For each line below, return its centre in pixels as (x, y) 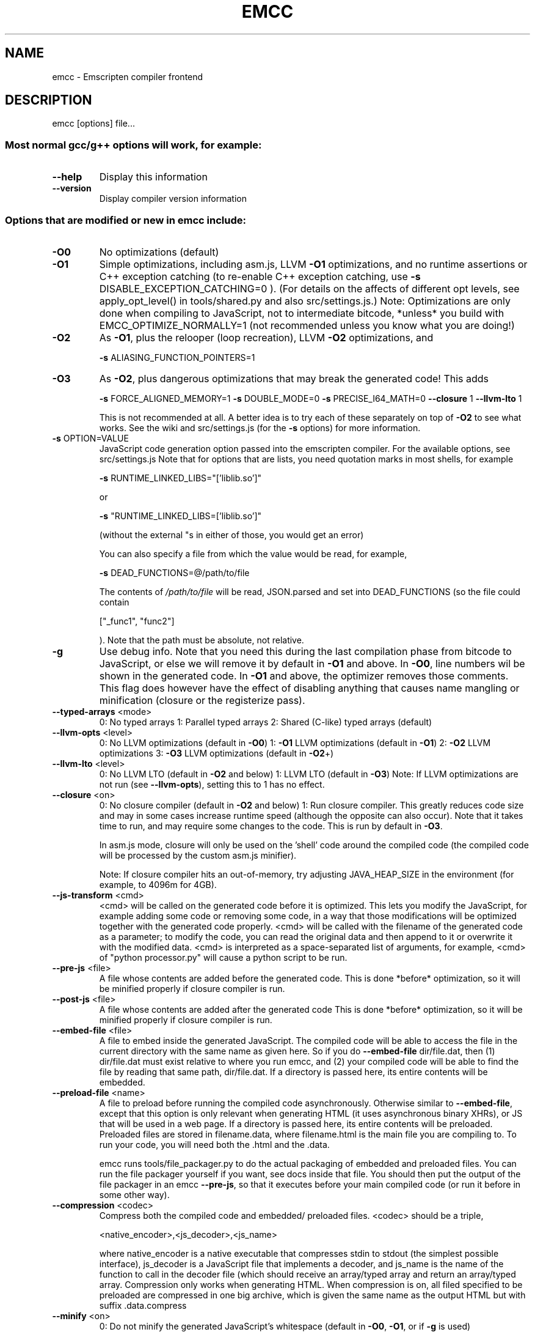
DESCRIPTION (49, 100)
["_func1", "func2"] (137, 621)
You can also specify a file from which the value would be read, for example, (253, 553)
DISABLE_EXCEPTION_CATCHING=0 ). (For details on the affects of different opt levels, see (309, 288)
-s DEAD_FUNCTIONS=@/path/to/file (174, 572)
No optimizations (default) (159, 252)
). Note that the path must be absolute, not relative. (202, 640)
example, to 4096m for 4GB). (158, 884)
